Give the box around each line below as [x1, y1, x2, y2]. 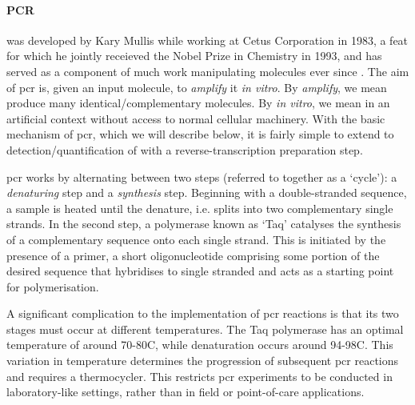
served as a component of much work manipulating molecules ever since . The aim [6, 62, 409, 79]
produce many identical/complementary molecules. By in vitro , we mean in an [6, 94, 390, 111]
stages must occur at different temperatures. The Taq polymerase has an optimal [6, 320, 404, 337]
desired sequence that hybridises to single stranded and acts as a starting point [6, 263, 394, 279]
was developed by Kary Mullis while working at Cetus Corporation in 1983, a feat [6, 31, 409, 48]
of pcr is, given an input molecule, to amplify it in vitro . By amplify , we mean [6, 78, 387, 95]
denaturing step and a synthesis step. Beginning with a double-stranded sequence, [6, 184, 407, 201]
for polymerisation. [6, 278, 99, 295]
